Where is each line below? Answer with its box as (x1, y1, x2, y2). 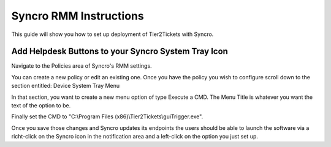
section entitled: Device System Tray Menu (11, 82, 120, 90)
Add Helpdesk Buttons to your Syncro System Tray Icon (11, 46, 228, 57)
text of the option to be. (11, 102, 71, 109)
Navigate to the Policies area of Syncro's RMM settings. (11, 62, 153, 70)
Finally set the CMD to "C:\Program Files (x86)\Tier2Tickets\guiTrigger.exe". (11, 113, 204, 120)
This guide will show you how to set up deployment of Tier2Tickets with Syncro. (11, 30, 214, 38)
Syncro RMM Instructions (11, 9, 144, 23)
